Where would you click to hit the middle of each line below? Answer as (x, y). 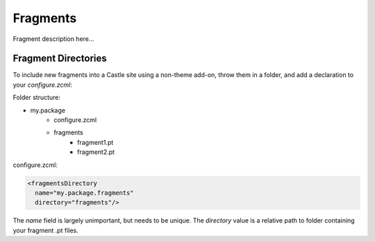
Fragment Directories (60, 59)
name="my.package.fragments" (85, 193)
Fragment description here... (53, 39)
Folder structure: (37, 98)
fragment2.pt (96, 152)
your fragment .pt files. (46, 230)
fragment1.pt (95, 142)
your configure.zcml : (43, 85)
